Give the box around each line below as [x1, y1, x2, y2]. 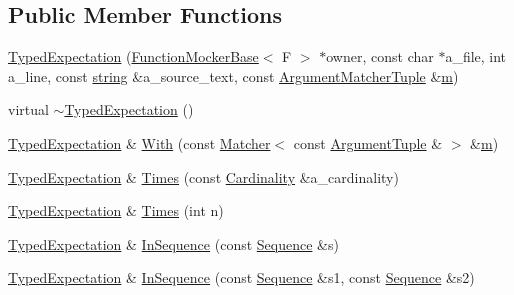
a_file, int [445, 46, 507, 67]
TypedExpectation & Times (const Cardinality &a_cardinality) [8, 166, 399, 187]
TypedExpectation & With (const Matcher [8, 132, 271, 153]
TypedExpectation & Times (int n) [8, 200, 224, 221]
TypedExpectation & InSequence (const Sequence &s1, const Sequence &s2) [8, 267, 475, 288]
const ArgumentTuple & [293, 132, 443, 153]
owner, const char [326, 46, 434, 67]
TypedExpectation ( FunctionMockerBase [8, 46, 259, 67]
